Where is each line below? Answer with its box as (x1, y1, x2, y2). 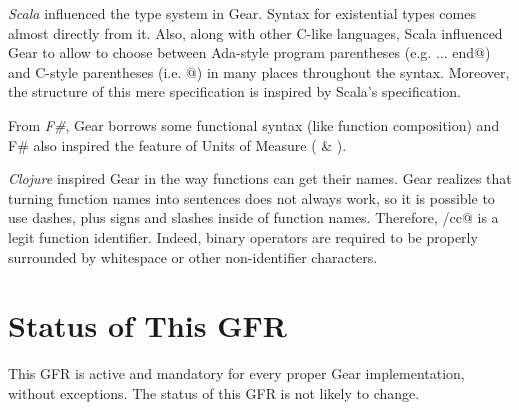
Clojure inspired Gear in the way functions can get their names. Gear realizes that (8, 168, 512, 189)
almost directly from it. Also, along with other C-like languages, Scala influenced (8, 22, 503, 43)
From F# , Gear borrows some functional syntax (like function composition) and (8, 114, 500, 135)
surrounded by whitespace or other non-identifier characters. (8, 246, 378, 267)
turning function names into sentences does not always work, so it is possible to (8, 187, 495, 208)
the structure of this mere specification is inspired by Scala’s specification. (8, 81, 461, 102)
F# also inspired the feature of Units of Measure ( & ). (8, 134, 347, 155)
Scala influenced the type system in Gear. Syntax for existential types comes (8, 3, 476, 23)
